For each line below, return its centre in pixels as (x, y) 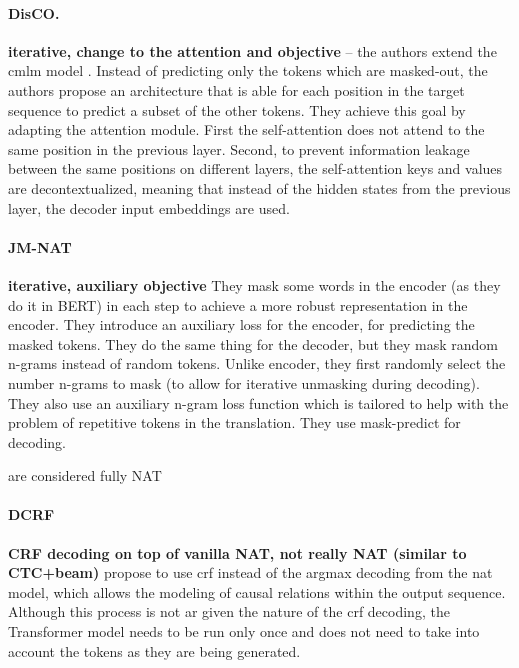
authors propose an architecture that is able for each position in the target (236, 89)
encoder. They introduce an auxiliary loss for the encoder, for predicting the (241, 324)
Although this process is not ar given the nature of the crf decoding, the (229, 611)
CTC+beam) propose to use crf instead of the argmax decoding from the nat (250, 572)
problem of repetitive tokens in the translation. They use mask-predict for (234, 422)
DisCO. (34, 12)
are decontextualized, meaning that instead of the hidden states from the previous (259, 187)
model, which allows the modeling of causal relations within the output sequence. (257, 591)
